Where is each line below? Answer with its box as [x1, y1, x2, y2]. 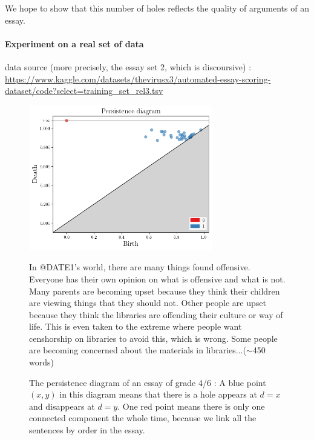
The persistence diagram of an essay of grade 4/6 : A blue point [29, 376, 266, 388]
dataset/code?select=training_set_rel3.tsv [5, 84, 163, 97]
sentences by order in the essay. [29, 424, 145, 436]
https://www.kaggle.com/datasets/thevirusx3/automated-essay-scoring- [5, 72, 271, 85]
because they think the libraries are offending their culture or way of [29, 308, 283, 321]
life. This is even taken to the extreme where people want [29, 320, 242, 333]
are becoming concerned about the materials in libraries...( [29, 344, 246, 356]
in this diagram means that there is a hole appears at [59, 388, 257, 401]
